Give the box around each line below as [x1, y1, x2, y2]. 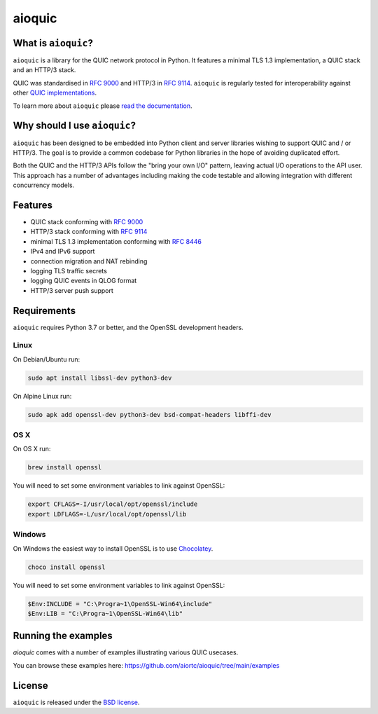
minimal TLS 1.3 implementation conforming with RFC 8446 [30, 237, 202, 245]
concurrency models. [13, 181, 75, 189]
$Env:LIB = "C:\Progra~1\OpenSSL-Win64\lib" [27, 610, 183, 617]
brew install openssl [27, 463, 102, 472]
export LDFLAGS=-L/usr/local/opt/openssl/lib [27, 510, 187, 518]
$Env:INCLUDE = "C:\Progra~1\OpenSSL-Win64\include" [27, 600, 213, 607]
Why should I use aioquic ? [13, 120, 136, 132]
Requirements [13, 305, 76, 317]
